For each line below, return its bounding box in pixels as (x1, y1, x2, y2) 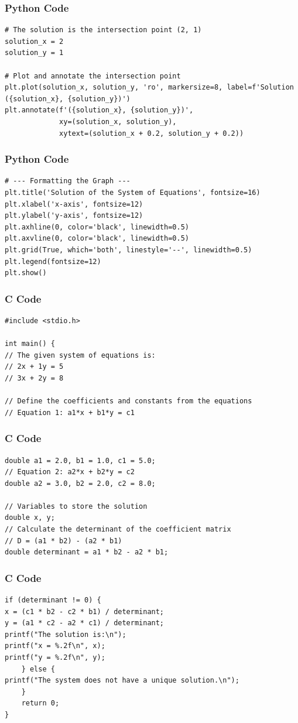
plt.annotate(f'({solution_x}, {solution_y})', (5, 106, 194, 115)
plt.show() (5, 269, 47, 277)
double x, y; (5, 513, 55, 522)
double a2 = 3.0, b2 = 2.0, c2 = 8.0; (5, 479, 156, 488)
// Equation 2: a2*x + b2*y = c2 (5, 468, 135, 477)
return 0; (21, 699, 60, 708)
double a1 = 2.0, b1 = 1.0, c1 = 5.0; (5, 456, 156, 465)
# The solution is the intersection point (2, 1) (5, 26, 202, 35)
